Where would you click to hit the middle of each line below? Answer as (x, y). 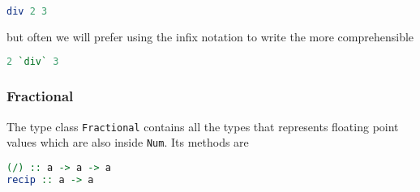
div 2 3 (27, 11)
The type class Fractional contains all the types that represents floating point (203, 126)
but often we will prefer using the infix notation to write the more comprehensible (210, 36)
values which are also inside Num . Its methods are (128, 142)
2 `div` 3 (33, 62)
